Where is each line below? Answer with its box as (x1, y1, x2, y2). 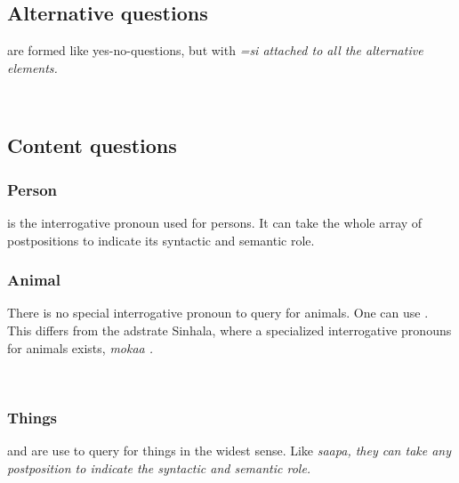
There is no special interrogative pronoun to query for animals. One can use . (7, 303, 429, 322)
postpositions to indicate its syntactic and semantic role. (7, 230, 315, 249)
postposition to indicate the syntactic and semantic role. (7, 458, 311, 477)
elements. (7, 58, 58, 76)
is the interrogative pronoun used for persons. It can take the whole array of (7, 213, 423, 231)
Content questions (7, 132, 177, 159)
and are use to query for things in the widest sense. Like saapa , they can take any (7, 440, 452, 459)
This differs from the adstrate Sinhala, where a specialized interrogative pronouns (7, 320, 452, 339)
